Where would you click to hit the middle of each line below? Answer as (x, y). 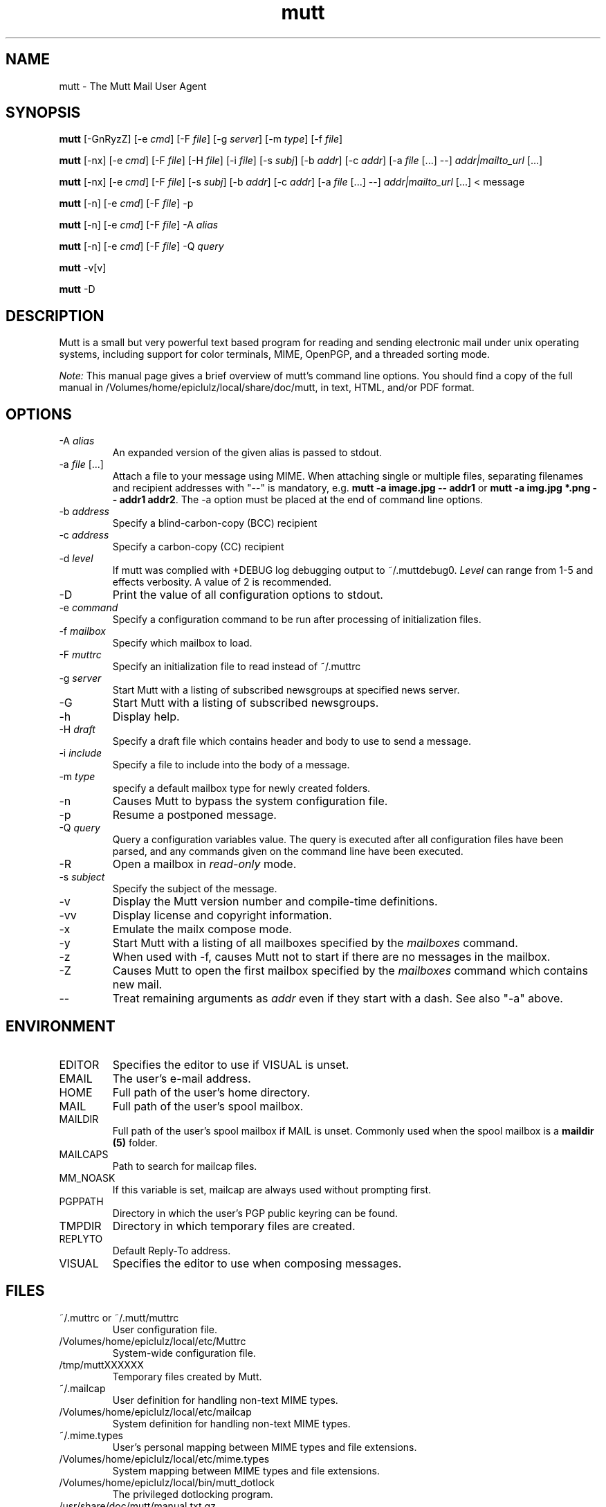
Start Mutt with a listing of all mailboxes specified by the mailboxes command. (315, 943)
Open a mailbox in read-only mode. (204, 864)
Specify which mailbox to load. (182, 643)
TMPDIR (80, 1226)
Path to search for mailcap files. (185, 1166)
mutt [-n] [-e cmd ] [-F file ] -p (126, 204)
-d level (76, 559)
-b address (84, 512)
